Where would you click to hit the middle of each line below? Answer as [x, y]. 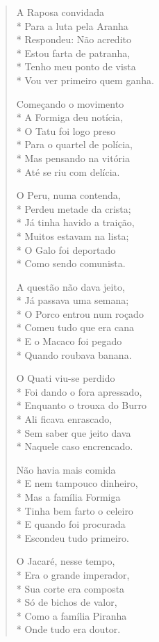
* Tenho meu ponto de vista [76, 66]
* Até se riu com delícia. [68, 171]
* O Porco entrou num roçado [80, 313]
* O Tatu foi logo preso [66, 130]
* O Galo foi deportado [66, 249]
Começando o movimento [70, 103]
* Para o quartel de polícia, [74, 144]
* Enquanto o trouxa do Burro [82, 405]
